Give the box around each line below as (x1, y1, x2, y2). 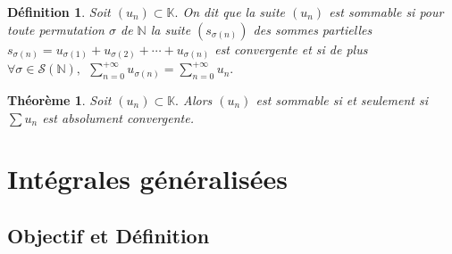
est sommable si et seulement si (255, 90, 428, 109)
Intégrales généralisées (7, 160, 288, 197)
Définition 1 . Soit (7, 3, 111, 20)
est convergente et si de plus (214, 39, 368, 58)
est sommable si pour (329, 3, 444, 20)
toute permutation (7, 20, 105, 38)
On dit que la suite (182, 3, 285, 20)
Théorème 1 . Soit (7, 90, 112, 109)
